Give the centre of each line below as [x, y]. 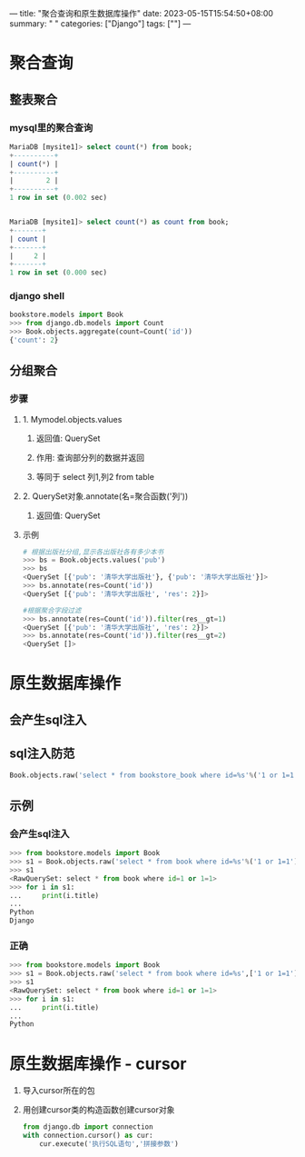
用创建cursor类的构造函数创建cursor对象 [98, 1110]
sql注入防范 [42, 754]
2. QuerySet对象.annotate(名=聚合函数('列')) [105, 496]
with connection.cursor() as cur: [88, 1136]
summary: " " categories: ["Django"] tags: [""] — [100, 24]
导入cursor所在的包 [59, 1091]
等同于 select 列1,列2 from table [95, 476]
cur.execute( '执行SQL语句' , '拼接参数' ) [109, 1144]
